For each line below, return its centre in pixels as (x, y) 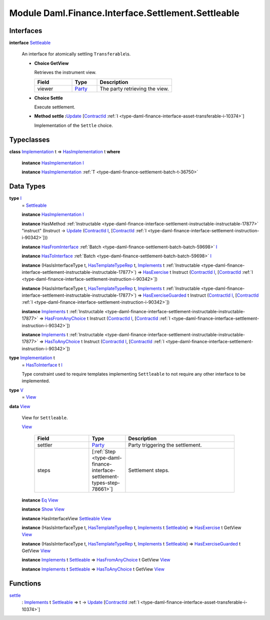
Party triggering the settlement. (165, 445)
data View (20, 406)
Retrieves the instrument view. (65, 72)
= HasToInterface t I (42, 365)
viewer (45, 88)
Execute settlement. (55, 107)
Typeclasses (29, 140)
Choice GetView (51, 63)
